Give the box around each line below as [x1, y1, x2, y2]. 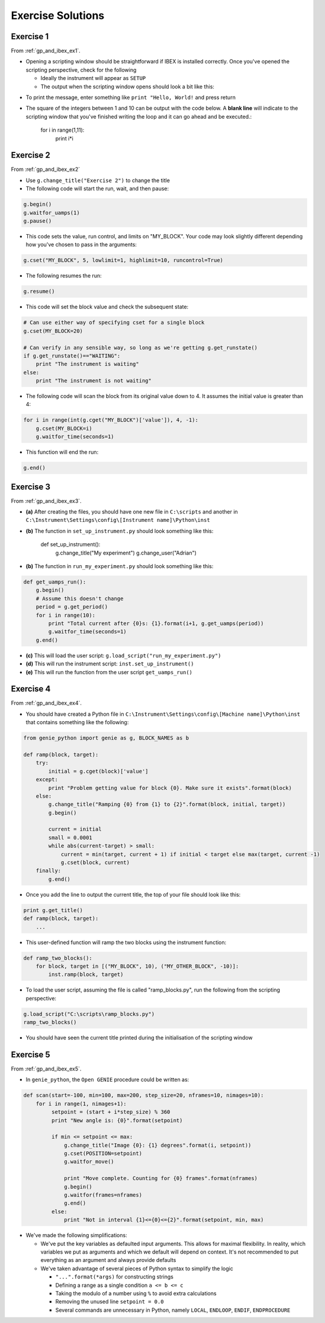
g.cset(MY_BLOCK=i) [36, 425, 93, 432]
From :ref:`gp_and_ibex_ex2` [11, 166, 80, 173]
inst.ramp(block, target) [48, 971, 124, 978]
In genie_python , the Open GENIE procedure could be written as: [25, 1076, 189, 1083]
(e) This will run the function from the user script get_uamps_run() [25, 668, 192, 675]
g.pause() [23, 218, 52, 225]
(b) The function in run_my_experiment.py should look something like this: [25, 563, 214, 570]
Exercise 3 [11, 482, 50, 492]
